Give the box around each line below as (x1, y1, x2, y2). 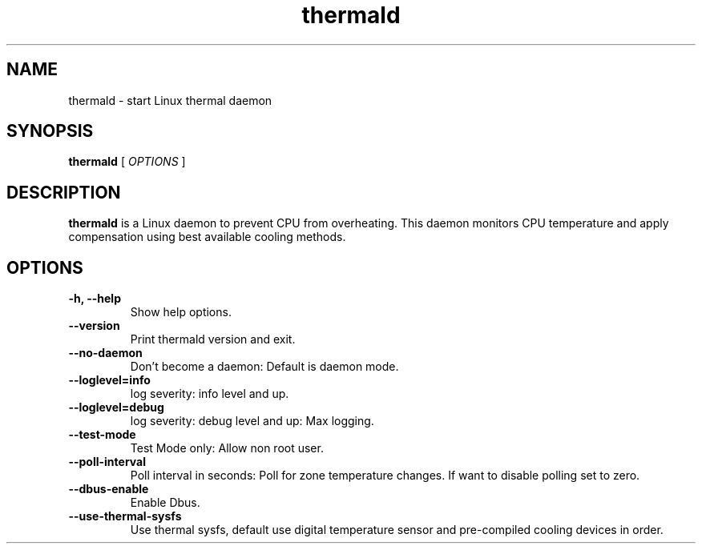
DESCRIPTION (6, 182, 121, 203)
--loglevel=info (68, 373, 151, 387)
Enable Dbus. (130, 496, 200, 510)
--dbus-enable (68, 482, 149, 496)
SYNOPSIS (6, 121, 94, 142)
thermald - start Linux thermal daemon (68, 93, 272, 107)
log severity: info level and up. (130, 387, 289, 401)
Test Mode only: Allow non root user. (130, 441, 324, 456)
